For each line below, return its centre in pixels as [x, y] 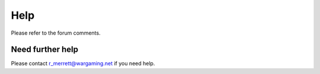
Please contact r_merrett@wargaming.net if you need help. [83, 63]
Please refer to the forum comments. [56, 33]
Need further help [44, 50]
